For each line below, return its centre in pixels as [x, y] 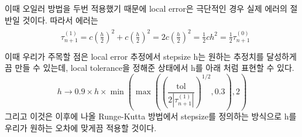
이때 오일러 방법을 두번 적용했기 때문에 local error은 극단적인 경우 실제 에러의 [146, 8]
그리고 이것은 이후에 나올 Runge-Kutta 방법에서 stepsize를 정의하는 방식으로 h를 [151, 116]
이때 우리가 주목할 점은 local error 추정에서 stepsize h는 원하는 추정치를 [134, 56]
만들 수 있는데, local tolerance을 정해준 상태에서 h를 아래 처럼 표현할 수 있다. [155, 68]
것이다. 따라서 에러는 [60, 20]
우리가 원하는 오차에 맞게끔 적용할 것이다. [81, 127]
